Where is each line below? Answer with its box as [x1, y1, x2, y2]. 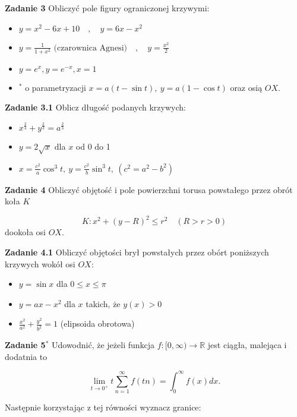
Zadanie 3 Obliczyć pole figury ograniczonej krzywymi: [5, 2, 210, 14]
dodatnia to [5, 350, 48, 362]
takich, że [86, 297, 121, 309]
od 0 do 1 [75, 140, 110, 152]
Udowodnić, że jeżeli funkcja [52, 339, 155, 351]
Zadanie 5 [5, 339, 46, 351]
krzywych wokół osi [5, 257, 75, 270]
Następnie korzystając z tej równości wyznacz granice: [5, 401, 201, 413]
